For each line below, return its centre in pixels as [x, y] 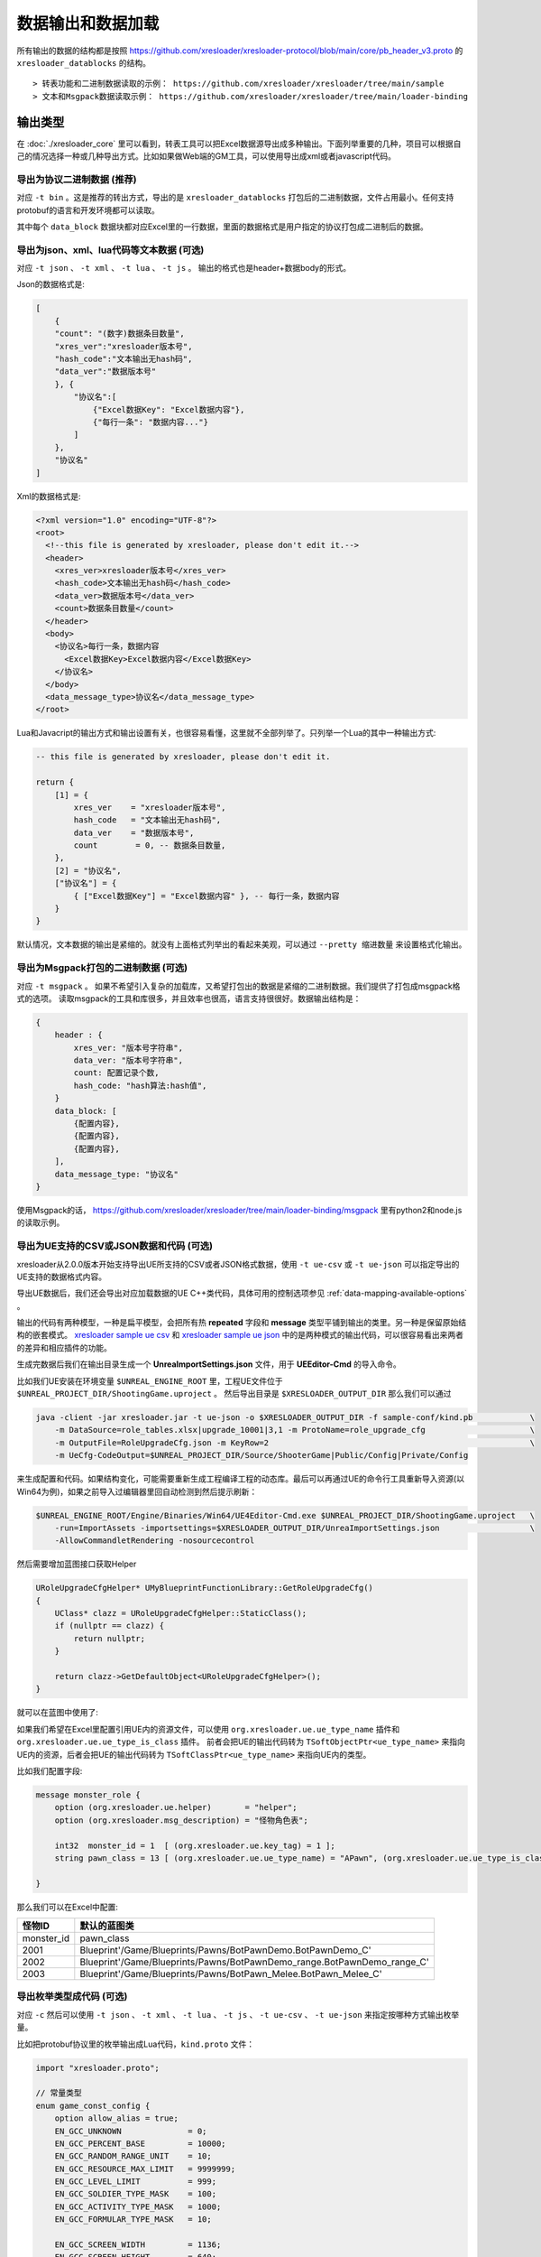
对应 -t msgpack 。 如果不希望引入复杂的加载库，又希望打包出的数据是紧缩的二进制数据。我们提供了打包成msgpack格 [238, 986]
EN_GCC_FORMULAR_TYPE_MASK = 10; [133, 2220]
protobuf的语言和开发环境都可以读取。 [88, 210]
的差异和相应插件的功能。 [64, 1347]
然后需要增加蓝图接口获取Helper [77, 1564]
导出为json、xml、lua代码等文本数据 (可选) [110, 250]
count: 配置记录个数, [116, 1073]
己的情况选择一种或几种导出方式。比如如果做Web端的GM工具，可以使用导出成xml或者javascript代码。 [206, 156]
